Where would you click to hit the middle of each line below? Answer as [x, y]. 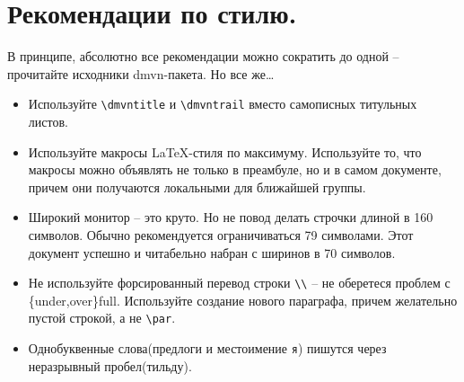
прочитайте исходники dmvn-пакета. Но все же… [141, 73]
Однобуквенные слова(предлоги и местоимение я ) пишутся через [207, 348]
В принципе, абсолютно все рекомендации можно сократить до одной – [203, 56]
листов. [48, 121]
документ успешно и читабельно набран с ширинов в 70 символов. [212, 252]
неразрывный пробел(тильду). [110, 365]
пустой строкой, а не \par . [102, 318]
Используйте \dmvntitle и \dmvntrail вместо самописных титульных [223, 104]
